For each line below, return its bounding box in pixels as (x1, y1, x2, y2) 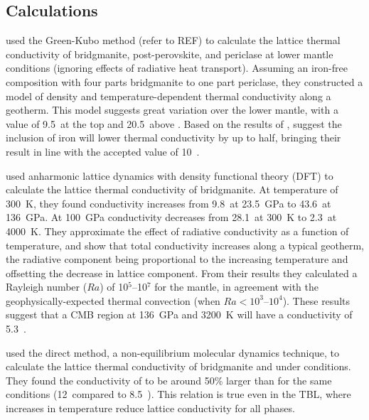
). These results (282, 293, 350, 308)
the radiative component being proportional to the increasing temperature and (6, 252, 348, 266)
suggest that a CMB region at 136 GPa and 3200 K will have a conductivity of (6, 307, 353, 322)
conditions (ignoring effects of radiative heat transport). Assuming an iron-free (6, 60, 348, 75)
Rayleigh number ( (6, 279, 87, 294)
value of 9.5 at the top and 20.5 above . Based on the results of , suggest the (6, 116, 342, 131)
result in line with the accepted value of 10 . (6, 144, 200, 158)
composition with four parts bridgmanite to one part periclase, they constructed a (6, 74, 363, 89)
